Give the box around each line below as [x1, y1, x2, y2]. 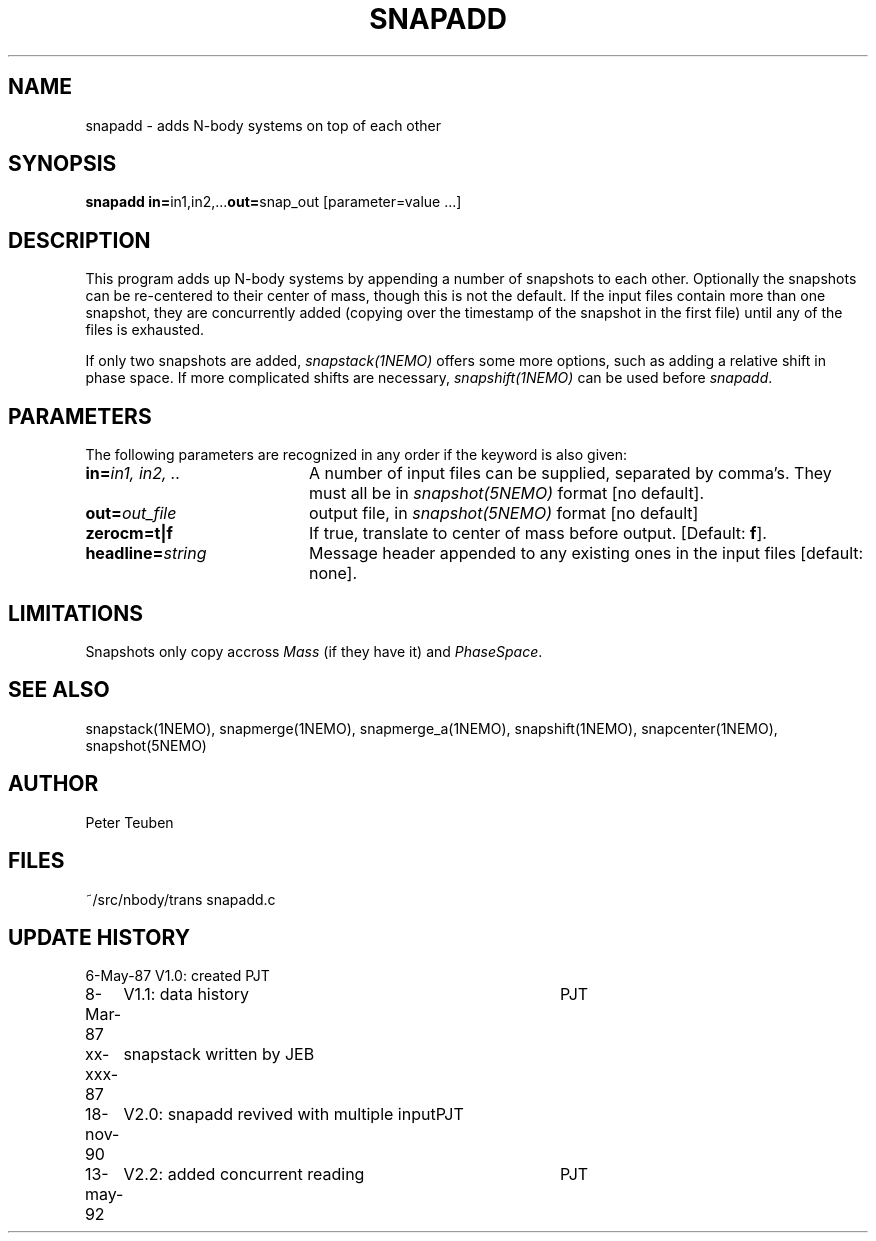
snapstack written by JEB [123, 1044, 315, 1065]
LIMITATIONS [8, 600, 144, 626]
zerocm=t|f [85, 523, 173, 544]
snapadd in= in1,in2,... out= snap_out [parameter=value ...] [85, 193, 462, 211]
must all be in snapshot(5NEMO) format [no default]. [308, 483, 705, 504]
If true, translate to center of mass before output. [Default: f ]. [308, 523, 767, 544]
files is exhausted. [85, 321, 205, 339]
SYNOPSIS [8, 151, 117, 177]
